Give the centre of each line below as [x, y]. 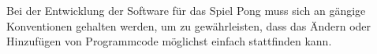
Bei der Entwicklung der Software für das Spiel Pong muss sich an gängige [186, 10]
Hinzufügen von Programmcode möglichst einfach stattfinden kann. [169, 41]
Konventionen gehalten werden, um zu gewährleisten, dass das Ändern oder [189, 25]
